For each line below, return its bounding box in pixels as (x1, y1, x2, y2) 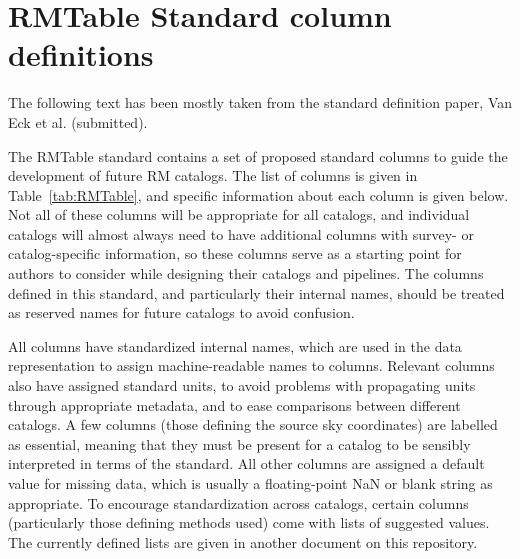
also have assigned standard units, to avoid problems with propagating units (8, 375, 476, 396)
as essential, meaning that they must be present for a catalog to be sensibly (8, 433, 471, 454)
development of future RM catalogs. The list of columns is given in (8, 165, 418, 186)
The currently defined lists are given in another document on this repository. (8, 531, 478, 552)
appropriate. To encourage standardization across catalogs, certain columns (8, 492, 469, 513)
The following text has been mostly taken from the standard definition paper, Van (8, 92, 512, 113)
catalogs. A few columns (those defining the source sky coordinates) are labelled (8, 414, 498, 435)
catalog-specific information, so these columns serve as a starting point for (8, 243, 462, 264)
